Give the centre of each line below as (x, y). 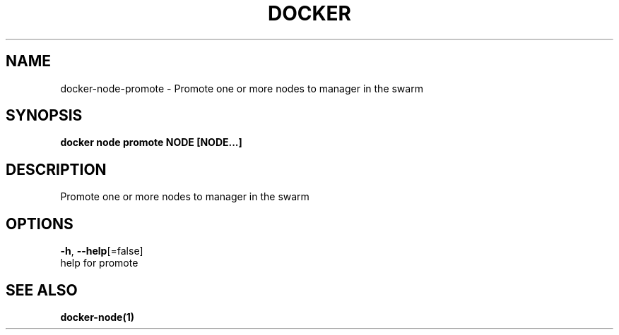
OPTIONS (40, 224)
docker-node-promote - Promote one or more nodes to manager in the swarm (242, 88)
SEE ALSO (42, 290)
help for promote (99, 263)
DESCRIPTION (56, 169)
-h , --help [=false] (102, 251)
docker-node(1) (97, 317)
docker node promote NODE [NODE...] (151, 142)
